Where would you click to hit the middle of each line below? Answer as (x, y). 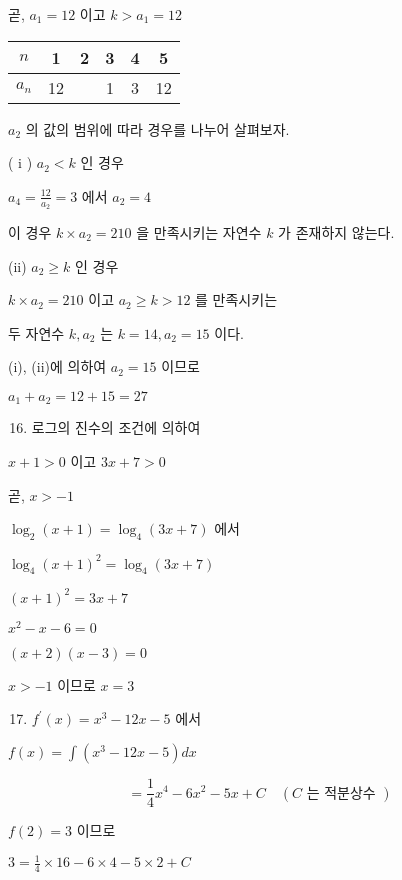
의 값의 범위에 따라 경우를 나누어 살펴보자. (157, 128)
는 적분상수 (341, 793)
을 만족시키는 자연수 (199, 232)
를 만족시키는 (236, 299)
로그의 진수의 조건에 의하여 (116, 427)
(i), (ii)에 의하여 (57, 366)
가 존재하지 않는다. (336, 232)
